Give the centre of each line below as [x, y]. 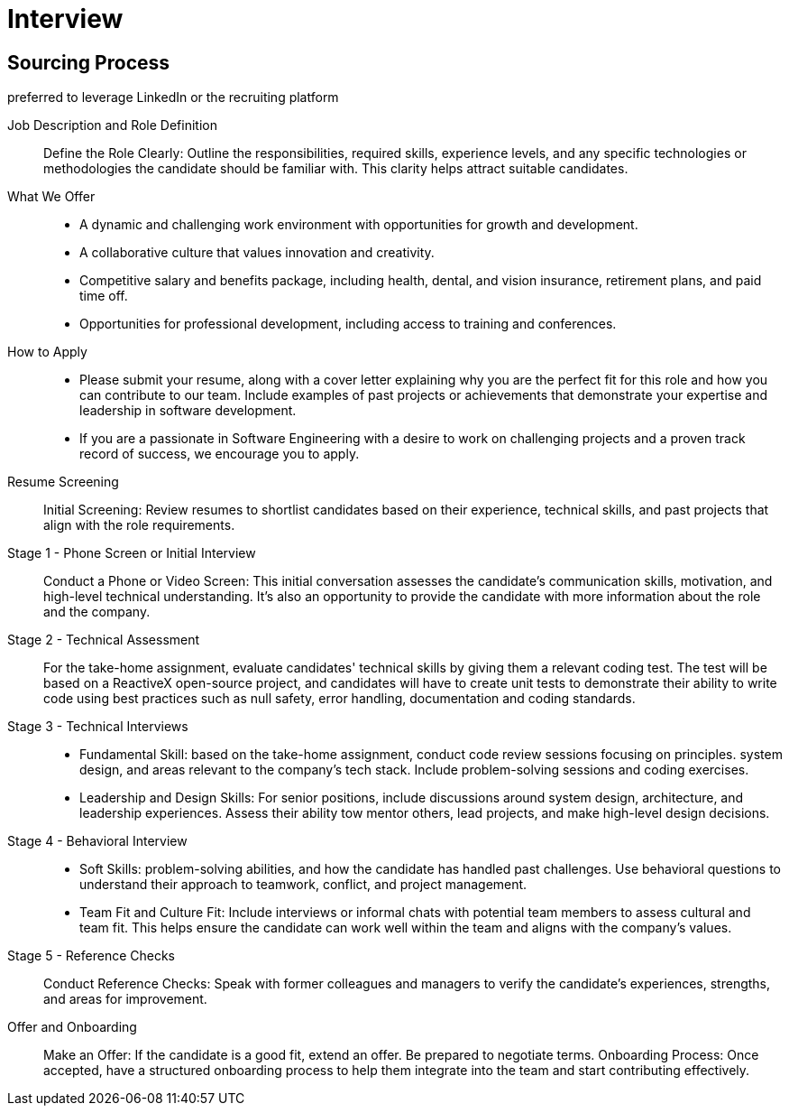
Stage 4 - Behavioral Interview [97, 841]
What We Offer [51, 197]
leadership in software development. [188, 411]
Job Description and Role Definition [112, 125]
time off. [104, 296]
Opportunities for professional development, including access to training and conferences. [348, 324]
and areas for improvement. [125, 999]
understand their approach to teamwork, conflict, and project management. [303, 885]
